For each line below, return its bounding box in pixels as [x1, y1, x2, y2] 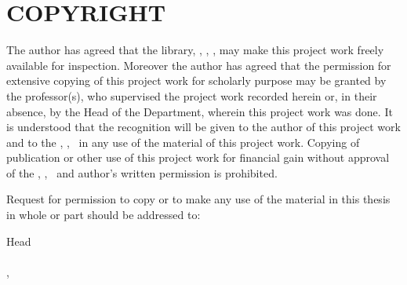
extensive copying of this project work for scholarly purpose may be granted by [6, 72, 387, 89]
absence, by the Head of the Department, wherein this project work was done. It [6, 103, 393, 119]
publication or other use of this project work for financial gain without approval [6, 149, 390, 166]
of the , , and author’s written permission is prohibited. [6, 164, 278, 181]
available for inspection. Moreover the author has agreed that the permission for [6, 57, 391, 73]
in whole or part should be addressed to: [6, 206, 201, 223]
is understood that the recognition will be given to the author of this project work [6, 119, 401, 135]
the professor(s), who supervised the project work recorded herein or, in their [6, 87, 377, 104]
